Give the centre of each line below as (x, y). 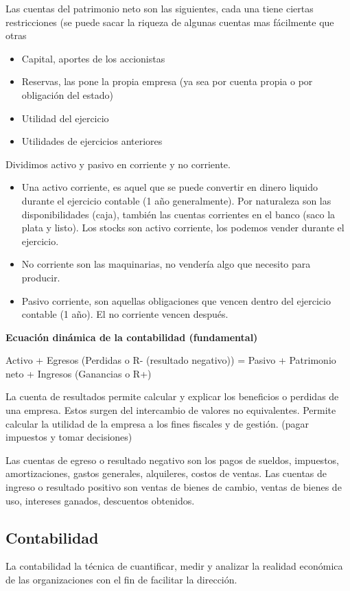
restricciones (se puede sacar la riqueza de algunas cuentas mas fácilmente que (170, 22)
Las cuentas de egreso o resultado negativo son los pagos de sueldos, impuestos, (172, 460)
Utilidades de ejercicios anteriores (92, 141)
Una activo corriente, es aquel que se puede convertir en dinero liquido (170, 187)
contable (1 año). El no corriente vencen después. (125, 314)
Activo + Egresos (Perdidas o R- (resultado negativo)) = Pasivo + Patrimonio (171, 360)
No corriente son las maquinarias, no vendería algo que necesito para (166, 264)
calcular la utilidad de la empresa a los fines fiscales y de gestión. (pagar (157, 423)
